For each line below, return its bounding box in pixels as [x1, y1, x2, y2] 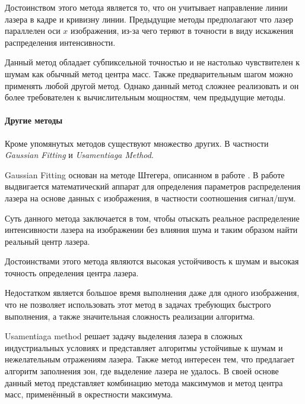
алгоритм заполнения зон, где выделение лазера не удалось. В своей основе [5, 365, 279, 377]
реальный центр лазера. [5, 235, 90, 247]
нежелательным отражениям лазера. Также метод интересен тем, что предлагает [5, 353, 295, 365]
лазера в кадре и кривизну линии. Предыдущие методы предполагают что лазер [5, 12, 294, 25]
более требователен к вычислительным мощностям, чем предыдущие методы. [5, 91, 286, 103]
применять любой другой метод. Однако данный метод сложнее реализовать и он [5, 79, 299, 91]
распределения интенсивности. [5, 36, 116, 48]
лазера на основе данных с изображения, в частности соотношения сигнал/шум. [5, 191, 296, 204]
